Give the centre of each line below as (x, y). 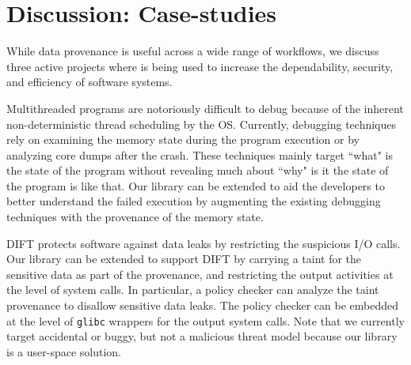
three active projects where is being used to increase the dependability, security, (200, 66)
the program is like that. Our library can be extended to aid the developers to (196, 185)
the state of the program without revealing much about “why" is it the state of (198, 170)
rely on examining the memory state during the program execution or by (183, 139)
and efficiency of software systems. (89, 82)
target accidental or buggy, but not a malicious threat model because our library (202, 336)
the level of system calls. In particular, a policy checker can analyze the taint (193, 290)
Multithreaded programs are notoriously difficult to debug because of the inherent (205, 108)
